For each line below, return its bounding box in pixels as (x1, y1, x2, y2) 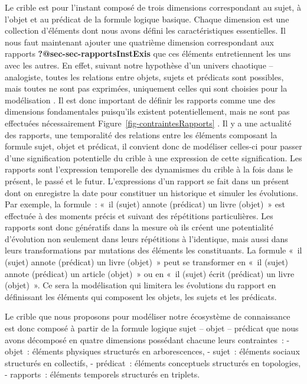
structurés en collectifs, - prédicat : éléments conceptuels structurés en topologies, (5, 356, 301, 369)
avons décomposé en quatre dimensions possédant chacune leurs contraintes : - (5, 333, 290, 346)
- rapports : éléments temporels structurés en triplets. (5, 368, 200, 380)
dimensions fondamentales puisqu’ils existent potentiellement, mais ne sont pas (5, 105, 290, 118)
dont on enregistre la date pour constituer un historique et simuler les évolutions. (5, 186, 298, 198)
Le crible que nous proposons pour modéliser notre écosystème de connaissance (5, 310, 290, 323)
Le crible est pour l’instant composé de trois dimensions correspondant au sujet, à (5, 1, 301, 13)
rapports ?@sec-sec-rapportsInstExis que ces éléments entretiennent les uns (5, 47, 291, 60)
